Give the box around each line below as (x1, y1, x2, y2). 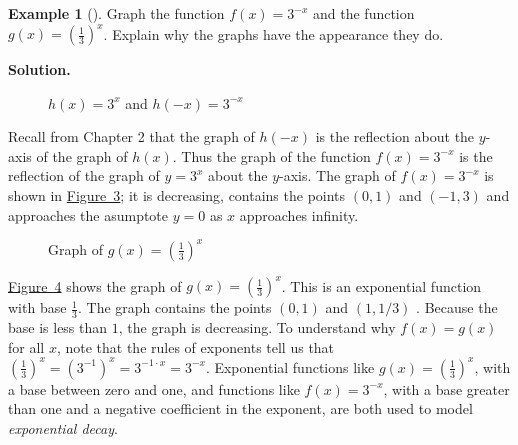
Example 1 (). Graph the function (8, 3, 225, 23)
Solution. (8, 59, 71, 80)
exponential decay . (8, 417, 118, 438)
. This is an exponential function (281, 275, 482, 296)
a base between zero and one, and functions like (8, 378, 300, 399)
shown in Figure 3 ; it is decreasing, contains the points (8, 185, 346, 206)
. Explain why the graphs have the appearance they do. (103, 23, 444, 44)
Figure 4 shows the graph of (8, 275, 182, 296)
